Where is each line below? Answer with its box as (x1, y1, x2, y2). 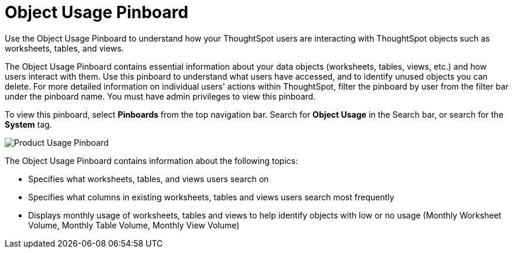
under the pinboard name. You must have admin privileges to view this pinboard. (5, 91, 316, 101)
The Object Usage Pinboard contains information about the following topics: (5, 155, 298, 166)
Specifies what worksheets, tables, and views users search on (28, 173, 269, 184)
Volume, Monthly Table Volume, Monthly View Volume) (28, 220, 240, 230)
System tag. (5, 119, 52, 129)
